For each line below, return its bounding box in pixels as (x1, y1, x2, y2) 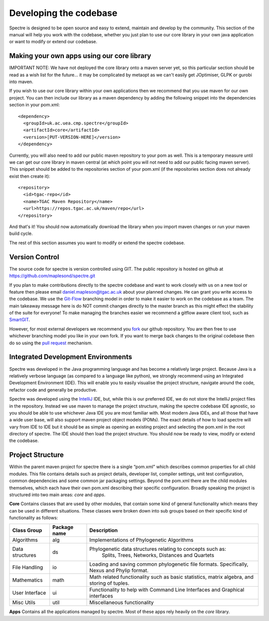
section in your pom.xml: (9, 102, 60, 108)
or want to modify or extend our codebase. (9, 39, 98, 45)
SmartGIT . (9, 316, 30, 323)
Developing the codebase (9, 7, 118, 18)
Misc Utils (12, 599, 36, 606)
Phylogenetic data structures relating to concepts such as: (89, 545, 227, 552)
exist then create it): (9, 173, 50, 179)
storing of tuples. (89, 580, 130, 587)
